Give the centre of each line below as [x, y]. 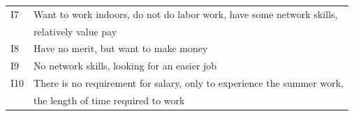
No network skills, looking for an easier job [125, 66]
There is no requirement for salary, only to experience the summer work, [189, 83]
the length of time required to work [109, 100]
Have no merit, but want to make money [121, 48]
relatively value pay [75, 31]
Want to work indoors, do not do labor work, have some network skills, [186, 14]
